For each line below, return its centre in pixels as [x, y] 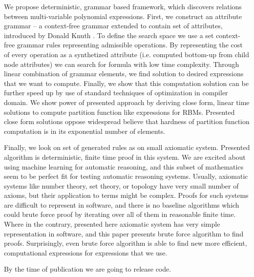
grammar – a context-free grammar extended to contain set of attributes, [113, 26]
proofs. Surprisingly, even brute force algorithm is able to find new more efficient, [126, 243]
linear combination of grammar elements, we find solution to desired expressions [124, 74]
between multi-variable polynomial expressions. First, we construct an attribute [123, 16]
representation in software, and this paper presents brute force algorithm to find [124, 233]
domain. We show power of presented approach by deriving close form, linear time [127, 102]
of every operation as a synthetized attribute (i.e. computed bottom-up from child [127, 54]
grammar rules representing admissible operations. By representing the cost [130, 45]
